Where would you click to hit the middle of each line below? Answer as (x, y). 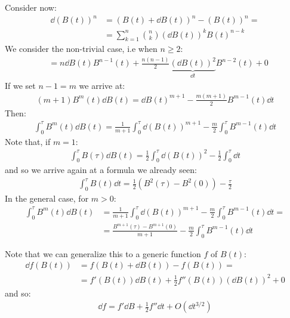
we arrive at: (102, 85)
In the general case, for (47, 198)
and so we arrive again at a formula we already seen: (101, 170)
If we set (20, 85)
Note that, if (28, 141)
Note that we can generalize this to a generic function (103, 253)
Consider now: (31, 7)
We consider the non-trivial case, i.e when (81, 49)
